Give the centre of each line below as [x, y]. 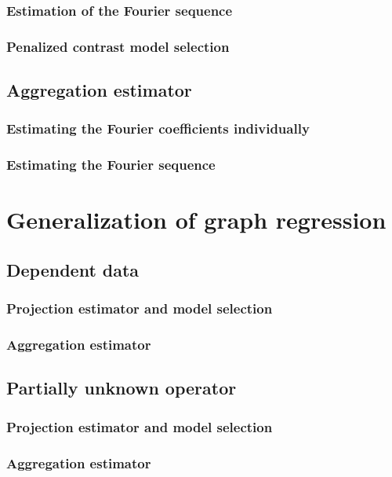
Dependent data [73, 269]
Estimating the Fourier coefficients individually [158, 128]
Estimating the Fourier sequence [111, 165]
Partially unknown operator [122, 388]
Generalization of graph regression [196, 220]
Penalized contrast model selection [118, 46]
